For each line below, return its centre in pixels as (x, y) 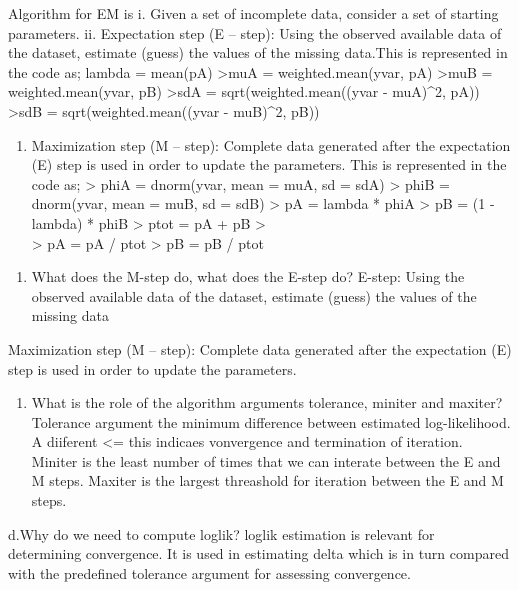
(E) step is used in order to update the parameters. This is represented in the (269, 164)
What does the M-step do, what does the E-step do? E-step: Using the (248, 276)
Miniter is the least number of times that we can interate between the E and (266, 460)
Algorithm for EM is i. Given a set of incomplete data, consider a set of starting (253, 13)
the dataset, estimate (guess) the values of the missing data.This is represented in (258, 52)
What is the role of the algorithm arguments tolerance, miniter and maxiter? (267, 402)
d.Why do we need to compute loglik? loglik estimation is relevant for (221, 533)
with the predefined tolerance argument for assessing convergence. (209, 572)
